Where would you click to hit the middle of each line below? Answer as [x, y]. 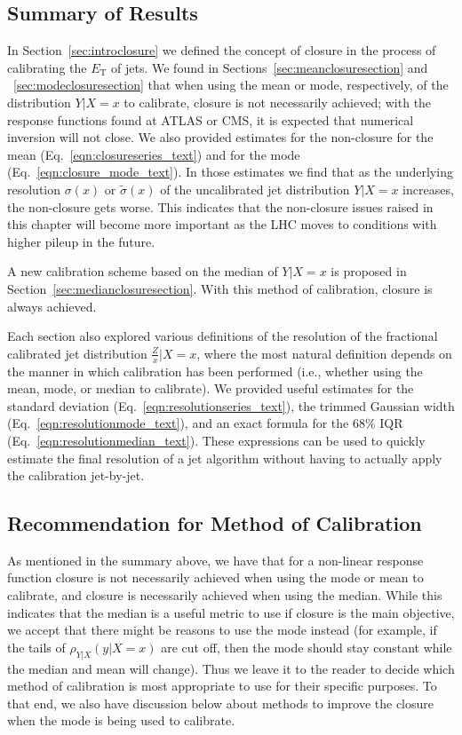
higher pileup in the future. [81, 241]
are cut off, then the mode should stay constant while [307, 647]
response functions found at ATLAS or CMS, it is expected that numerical [211, 119]
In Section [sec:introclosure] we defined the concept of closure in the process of [222, 50]
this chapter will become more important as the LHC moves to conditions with [222, 224]
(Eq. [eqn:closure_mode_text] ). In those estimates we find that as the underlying [230, 172]
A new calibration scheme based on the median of [143, 271]
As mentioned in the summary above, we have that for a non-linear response [215, 560]
